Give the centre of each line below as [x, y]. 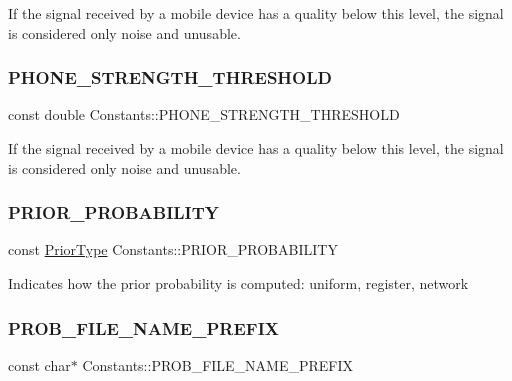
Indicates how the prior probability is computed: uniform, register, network [238, 283]
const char [39, 364]
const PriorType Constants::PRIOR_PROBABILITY [173, 249]
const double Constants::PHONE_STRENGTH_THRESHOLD [204, 114]
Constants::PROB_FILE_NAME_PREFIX [218, 364]
